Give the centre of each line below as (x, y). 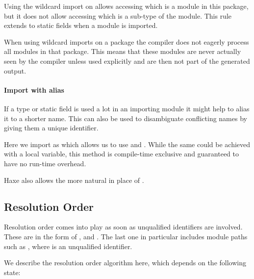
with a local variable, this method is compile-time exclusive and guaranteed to (122, 154)
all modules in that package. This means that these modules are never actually (123, 51)
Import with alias (34, 89)
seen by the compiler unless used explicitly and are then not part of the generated (127, 61)
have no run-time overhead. (45, 163)
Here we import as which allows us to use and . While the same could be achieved (127, 144)
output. (15, 70)
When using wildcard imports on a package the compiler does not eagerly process (127, 41)
